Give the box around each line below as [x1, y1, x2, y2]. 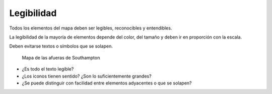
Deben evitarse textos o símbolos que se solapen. [9, 43, 113, 49]
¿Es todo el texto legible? [22, 66, 74, 72]
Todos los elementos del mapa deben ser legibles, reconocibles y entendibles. [9, 25, 172, 31]
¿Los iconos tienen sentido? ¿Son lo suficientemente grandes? [22, 73, 152, 79]
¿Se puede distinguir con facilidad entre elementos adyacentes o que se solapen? [22, 80, 192, 86]
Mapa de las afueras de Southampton [22, 54, 100, 60]
